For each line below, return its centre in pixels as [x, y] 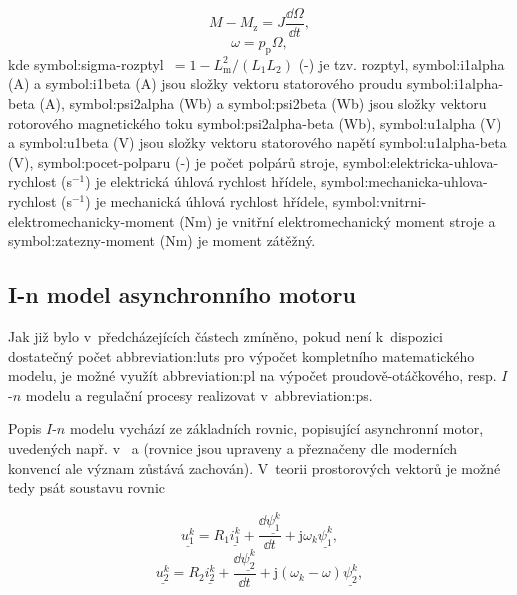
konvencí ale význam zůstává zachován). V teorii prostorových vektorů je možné [254, 467]
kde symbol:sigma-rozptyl [86, 63]
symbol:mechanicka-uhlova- [404, 181]
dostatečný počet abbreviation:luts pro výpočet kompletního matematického [241, 355]
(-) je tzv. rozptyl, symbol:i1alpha [401, 63]
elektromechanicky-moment [91, 220]
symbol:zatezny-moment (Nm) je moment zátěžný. [162, 240]
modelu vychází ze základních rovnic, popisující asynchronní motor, [276, 428]
